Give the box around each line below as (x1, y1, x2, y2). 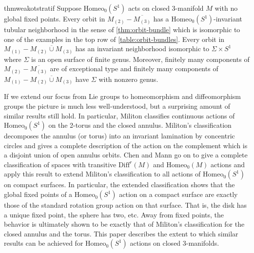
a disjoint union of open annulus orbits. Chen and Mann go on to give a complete (4, 150, 248, 160)
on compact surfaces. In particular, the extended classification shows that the (4, 179, 235, 190)
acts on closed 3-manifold (128, 3, 204, 13)
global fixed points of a (4, 189, 73, 199)
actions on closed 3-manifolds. (130, 238, 219, 248)
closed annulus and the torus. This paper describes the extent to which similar (4, 228, 238, 238)
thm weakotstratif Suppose (4, 3, 81, 13)
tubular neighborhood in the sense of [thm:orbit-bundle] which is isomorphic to (4, 24, 240, 34)
